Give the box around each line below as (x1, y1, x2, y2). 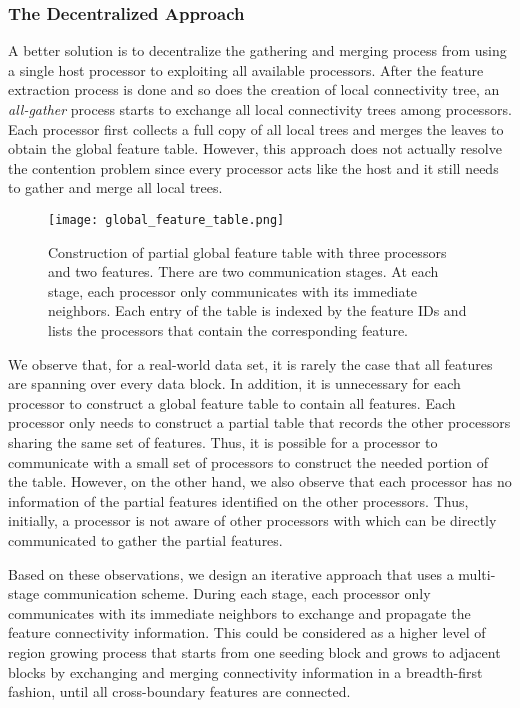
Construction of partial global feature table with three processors (48, 241, 447, 262)
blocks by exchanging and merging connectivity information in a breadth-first (8, 661, 483, 682)
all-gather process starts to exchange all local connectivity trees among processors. (8, 99, 512, 119)
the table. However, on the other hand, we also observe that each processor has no (8, 471, 512, 492)
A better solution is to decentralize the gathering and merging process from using (8, 40, 507, 61)
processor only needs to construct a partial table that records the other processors (8, 412, 511, 433)
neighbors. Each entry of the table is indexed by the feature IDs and (48, 300, 467, 321)
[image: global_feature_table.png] (48, 212, 285, 227)
